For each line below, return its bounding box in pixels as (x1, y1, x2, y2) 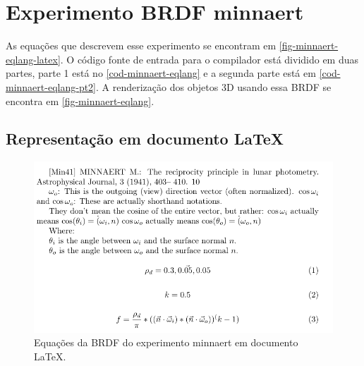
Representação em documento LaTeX (6, 128, 284, 150)
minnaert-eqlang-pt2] (6, 79, 97, 94)
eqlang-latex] (6, 51, 61, 66)
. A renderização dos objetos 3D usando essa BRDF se (96, 79, 332, 94)
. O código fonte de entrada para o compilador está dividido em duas (60, 51, 359, 66)
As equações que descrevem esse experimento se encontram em (6, 38, 277, 53)
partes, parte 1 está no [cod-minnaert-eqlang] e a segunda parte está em (6, 66, 316, 80)
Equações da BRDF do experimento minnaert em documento (34, 335, 298, 350)
